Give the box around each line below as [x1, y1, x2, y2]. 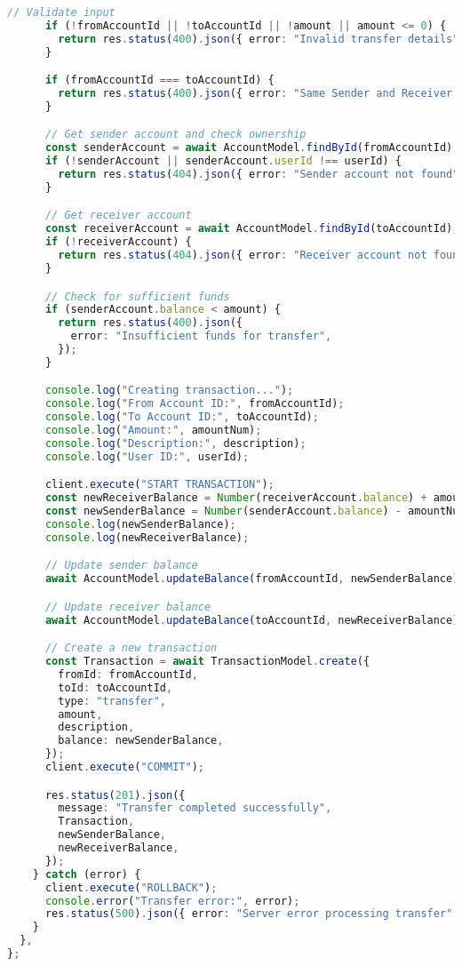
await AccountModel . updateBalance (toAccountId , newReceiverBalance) [44, 613, 459, 627]
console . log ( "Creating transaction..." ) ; [44, 384, 294, 397]
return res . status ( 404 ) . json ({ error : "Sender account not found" [58, 168, 459, 181]
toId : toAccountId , [58, 681, 173, 694]
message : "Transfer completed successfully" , [58, 802, 332, 815]
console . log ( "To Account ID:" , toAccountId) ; [44, 411, 319, 424]
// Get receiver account [44, 209, 192, 222]
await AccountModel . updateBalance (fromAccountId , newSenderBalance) [44, 572, 459, 586]
